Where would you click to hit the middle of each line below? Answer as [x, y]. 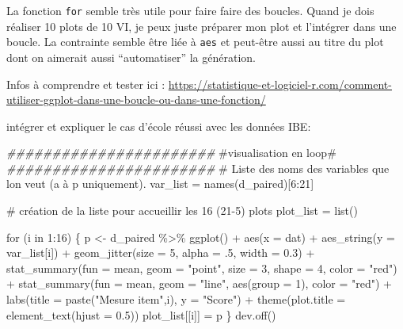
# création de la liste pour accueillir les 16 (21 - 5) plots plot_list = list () [182, 210]
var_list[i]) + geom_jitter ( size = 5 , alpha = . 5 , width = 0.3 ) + [161, 252]
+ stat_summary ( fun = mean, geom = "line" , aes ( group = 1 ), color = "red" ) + [199, 283]
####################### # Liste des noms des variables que [198, 168]
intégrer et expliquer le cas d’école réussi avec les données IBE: [159, 126]
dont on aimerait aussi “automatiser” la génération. [131, 57]
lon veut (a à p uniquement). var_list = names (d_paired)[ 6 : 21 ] [160, 184]
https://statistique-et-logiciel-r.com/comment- [280, 84]
